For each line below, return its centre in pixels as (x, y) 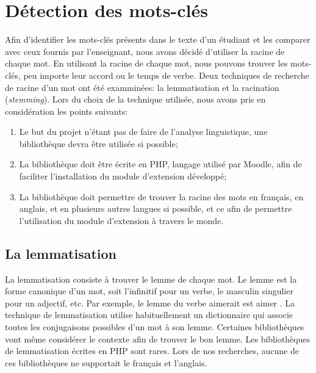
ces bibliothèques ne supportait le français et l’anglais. (106, 362)
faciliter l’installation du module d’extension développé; (123, 176)
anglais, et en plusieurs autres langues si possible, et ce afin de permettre (156, 208)
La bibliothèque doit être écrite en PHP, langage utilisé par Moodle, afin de (160, 164)
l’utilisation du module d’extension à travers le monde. (121, 220)
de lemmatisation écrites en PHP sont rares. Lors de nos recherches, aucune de (152, 351)
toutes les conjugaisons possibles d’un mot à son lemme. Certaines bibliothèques (155, 327)
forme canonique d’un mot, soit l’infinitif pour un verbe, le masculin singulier (149, 291)
